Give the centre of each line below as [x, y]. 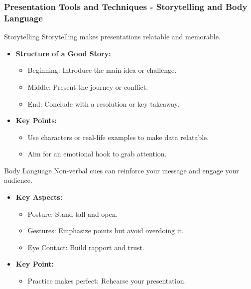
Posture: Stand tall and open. [73, 214]
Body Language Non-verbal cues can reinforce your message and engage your [122, 170]
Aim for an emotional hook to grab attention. [97, 154]
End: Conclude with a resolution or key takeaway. [104, 103]
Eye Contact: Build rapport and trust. [86, 247]
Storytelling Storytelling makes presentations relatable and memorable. [112, 37]
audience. [18, 180]
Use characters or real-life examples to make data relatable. [118, 137]
